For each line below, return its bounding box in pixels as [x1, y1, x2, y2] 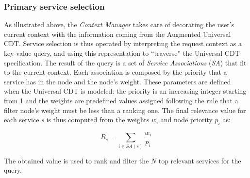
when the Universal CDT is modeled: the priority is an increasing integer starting [4, 86, 247, 96]
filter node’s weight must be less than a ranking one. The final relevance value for [4, 105, 246, 115]
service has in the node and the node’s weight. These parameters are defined [4, 76, 231, 86]
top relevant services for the [158, 155, 241, 165]
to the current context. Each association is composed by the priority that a [4, 67, 227, 77]
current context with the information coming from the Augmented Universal [4, 29, 231, 39]
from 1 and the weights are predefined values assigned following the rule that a [4, 95, 238, 105]
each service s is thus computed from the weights [4, 114, 150, 125]
